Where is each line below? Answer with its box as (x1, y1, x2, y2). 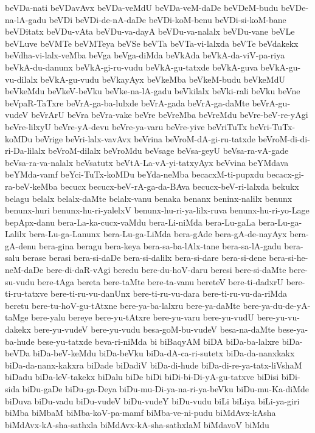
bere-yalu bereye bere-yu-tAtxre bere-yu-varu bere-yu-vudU (31, 311, 254, 324)
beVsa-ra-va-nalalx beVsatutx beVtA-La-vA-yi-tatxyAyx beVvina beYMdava (5, 156, 289, 168)
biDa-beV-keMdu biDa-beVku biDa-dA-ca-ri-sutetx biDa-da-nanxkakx (33, 347, 295, 359)
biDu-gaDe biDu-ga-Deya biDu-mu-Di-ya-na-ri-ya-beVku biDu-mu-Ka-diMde (22, 383, 310, 395)
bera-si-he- (269, 251, 308, 264)
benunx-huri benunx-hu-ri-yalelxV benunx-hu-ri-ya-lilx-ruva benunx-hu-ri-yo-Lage (5, 204, 310, 216)
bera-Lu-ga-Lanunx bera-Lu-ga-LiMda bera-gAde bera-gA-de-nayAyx (29, 227, 287, 240)
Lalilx (5, 227, 26, 240)
